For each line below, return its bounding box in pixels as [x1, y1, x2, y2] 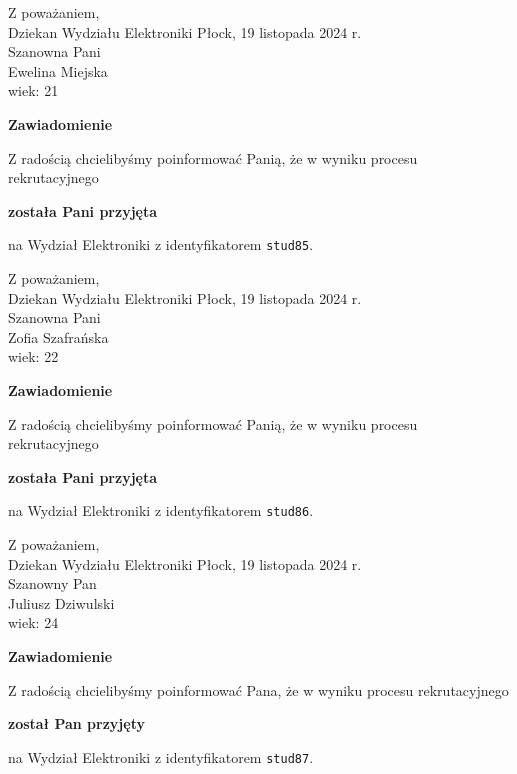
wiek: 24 [8, 612, 59, 633]
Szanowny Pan [8, 573, 97, 594]
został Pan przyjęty [8, 713, 145, 734]
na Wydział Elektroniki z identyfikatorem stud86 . [8, 500, 314, 521]
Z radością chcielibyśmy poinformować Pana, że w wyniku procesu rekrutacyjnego [8, 679, 509, 700]
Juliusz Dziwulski [8, 592, 115, 613]
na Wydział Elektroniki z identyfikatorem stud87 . [8, 746, 314, 767]
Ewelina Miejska [8, 60, 108, 81]
